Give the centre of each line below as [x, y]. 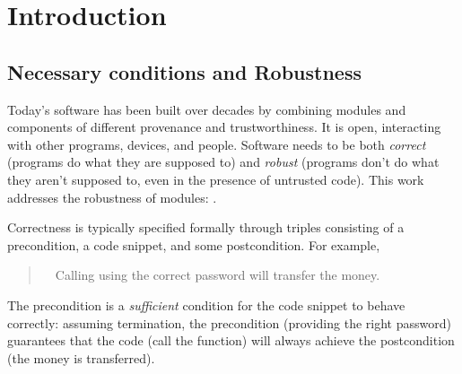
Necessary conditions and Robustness [184, 71]
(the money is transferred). [81, 357]
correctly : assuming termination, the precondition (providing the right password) [229, 322]
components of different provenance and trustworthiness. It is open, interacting [224, 127]
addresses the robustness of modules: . [112, 197]
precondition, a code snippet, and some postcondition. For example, [194, 244]
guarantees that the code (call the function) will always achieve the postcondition [231, 340]
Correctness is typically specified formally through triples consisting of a [206, 227]
